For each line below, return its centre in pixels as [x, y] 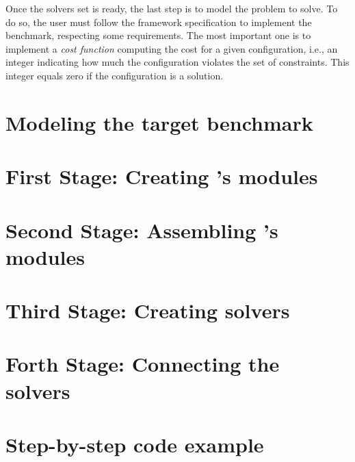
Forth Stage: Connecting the [143, 364]
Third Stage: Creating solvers [148, 310]
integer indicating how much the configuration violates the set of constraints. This [177, 62]
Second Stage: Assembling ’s [142, 230]
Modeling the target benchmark [159, 122]
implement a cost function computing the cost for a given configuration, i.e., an [172, 48]
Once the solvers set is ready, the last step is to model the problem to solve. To [172, 8]
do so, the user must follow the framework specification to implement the [159, 22]
